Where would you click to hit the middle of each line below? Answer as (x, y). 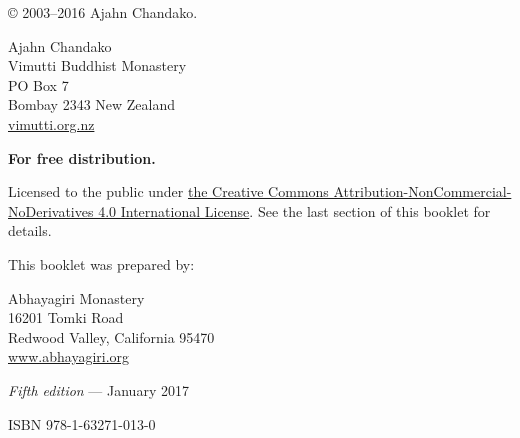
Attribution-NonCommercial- (422, 191)
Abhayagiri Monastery (76, 297)
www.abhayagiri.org (69, 356)
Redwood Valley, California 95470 (111, 336)
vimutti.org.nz (51, 123)
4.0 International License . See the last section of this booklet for (294, 210)
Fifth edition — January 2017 (98, 389)
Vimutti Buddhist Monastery (97, 65)
